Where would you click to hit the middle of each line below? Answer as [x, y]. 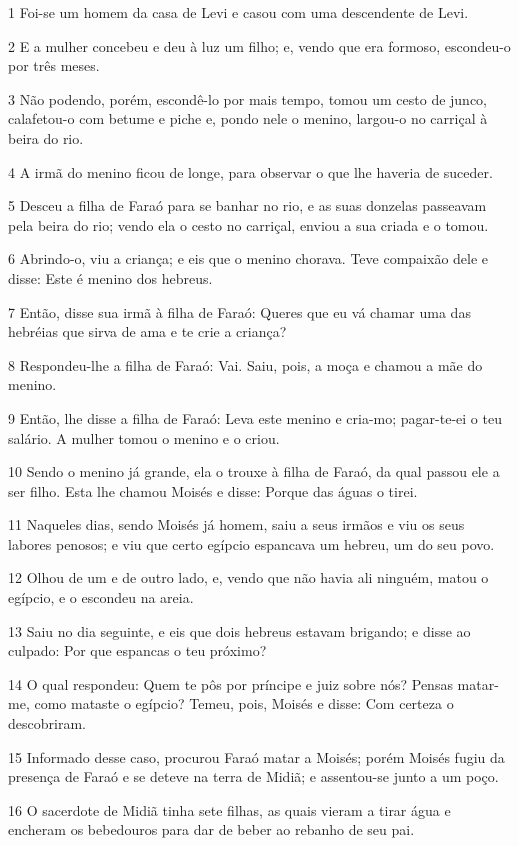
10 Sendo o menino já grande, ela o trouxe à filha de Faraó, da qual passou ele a [254, 471]
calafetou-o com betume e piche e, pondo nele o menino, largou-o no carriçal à [248, 118]
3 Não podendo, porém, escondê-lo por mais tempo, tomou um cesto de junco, [248, 98]
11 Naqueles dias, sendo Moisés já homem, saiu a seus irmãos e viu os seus [236, 524]
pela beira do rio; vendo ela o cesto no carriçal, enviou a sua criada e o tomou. [248, 224]
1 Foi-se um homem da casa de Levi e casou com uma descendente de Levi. [238, 12]
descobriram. [47, 723]
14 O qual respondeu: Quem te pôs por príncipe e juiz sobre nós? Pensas [230, 683]
